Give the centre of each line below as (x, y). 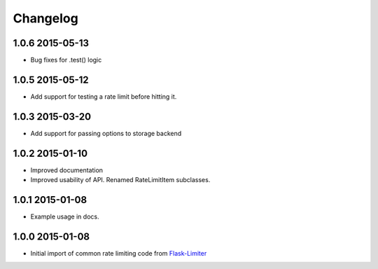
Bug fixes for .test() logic (66, 60)
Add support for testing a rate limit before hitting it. (104, 96)
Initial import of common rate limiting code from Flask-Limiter (119, 253)
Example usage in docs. (65, 216)
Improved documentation (67, 170)
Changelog (45, 18)
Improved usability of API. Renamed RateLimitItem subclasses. (120, 180)
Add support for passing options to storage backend (106, 133)
